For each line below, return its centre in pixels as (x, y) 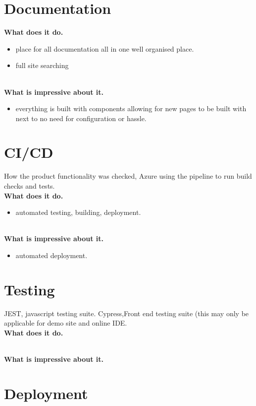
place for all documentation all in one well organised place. (105, 48)
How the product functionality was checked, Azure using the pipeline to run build (128, 176)
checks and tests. (29, 186)
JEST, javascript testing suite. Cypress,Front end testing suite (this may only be (127, 313)
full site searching (42, 65)
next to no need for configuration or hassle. (81, 118)
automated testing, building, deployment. (78, 212)
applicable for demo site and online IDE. (66, 323)
